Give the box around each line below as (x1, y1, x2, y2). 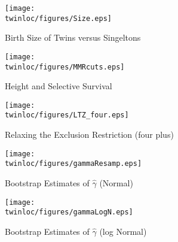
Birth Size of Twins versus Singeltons (5, 31, 141, 44)
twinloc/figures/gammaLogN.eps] (5, 208, 133, 217)
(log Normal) (99, 225, 147, 237)
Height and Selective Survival (5, 80, 112, 92)
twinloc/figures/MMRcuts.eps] (5, 62, 125, 71)
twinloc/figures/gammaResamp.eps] (5, 159, 142, 168)
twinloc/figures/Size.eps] (5, 14, 112, 23)
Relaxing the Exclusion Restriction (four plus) (5, 128, 174, 141)
